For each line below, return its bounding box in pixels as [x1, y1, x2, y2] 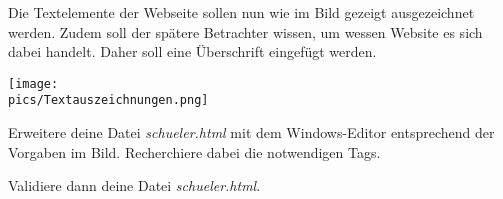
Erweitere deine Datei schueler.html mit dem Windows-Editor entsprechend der [8, 122, 495, 143]
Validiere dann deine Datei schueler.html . [8, 175, 261, 196]
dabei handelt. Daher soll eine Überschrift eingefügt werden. [8, 41, 377, 62]
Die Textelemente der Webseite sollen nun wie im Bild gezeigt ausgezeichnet [8, 2, 475, 22]
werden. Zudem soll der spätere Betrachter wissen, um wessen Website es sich [8, 21, 483, 42]
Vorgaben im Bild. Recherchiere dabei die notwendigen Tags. [8, 141, 381, 162]
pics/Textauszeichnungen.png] [8, 93, 209, 108]
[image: [8, 76, 59, 91]
